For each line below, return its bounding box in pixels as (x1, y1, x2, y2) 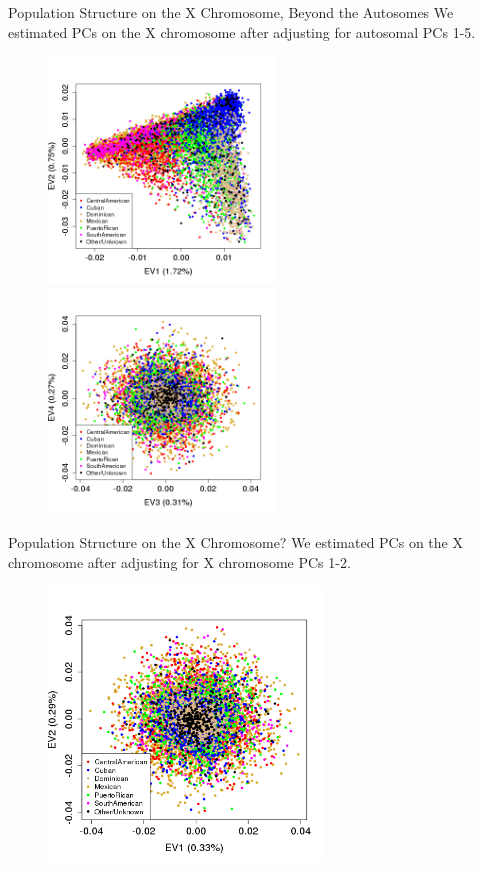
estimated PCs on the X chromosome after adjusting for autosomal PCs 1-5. (8, 21, 476, 42)
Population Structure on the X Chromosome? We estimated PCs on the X (8, 531, 463, 552)
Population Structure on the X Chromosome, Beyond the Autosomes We (8, 2, 454, 22)
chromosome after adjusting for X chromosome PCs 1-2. (8, 551, 351, 572)
